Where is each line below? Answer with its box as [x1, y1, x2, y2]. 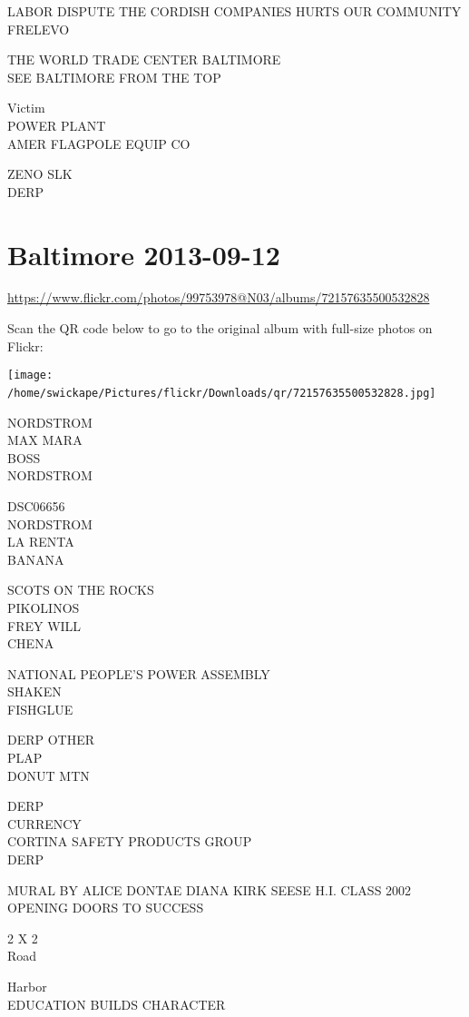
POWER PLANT [7, 115, 106, 134]
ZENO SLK [7, 164, 73, 183]
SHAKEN [7, 682, 62, 701]
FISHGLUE [7, 699, 73, 718]
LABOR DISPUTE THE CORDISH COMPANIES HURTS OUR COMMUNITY [7, 2, 462, 20]
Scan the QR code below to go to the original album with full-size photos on [7, 319, 433, 338]
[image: [7, 369, 54, 382]
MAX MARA [7, 430, 83, 449]
